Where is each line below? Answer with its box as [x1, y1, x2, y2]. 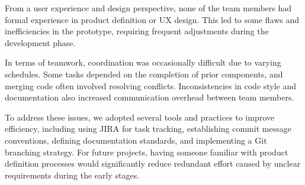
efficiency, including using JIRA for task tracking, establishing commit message [5, 122, 291, 135]
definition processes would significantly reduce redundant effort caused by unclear [5, 157, 301, 170]
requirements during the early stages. [5, 168, 140, 181]
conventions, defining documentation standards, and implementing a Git [5, 134, 267, 146]
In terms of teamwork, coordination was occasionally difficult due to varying [5, 56, 281, 69]
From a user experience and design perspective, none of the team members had [5, 2, 292, 14]
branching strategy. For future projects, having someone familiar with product [5, 145, 288, 158]
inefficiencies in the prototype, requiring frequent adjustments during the [5, 25, 269, 37]
